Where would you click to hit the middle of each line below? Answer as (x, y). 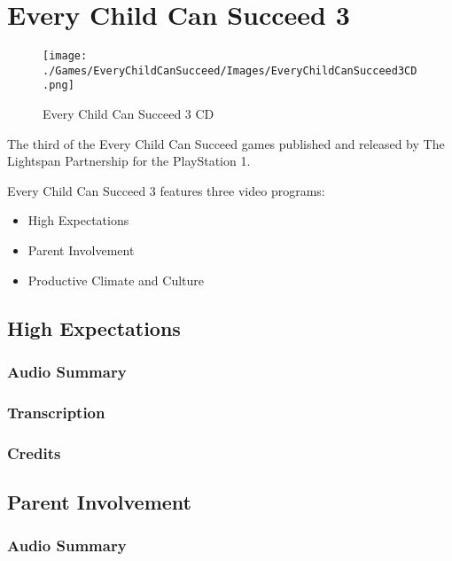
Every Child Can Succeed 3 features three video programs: (166, 190)
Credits (34, 452)
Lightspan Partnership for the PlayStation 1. (129, 161)
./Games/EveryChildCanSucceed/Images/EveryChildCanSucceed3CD (230, 70)
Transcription (56, 412)
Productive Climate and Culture (116, 280)
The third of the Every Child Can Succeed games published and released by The (226, 143)
